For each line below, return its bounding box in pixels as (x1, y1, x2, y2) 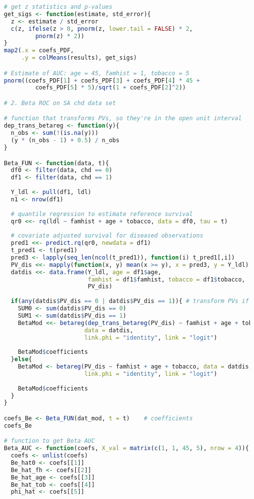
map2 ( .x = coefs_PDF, (4, 47, 74, 54)
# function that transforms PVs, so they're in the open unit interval (4, 115, 242, 122)
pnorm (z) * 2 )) (35, 32, 85, 40)
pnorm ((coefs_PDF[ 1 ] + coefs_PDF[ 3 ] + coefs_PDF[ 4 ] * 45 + (4, 77, 200, 84)
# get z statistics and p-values (4, 3, 112, 10)
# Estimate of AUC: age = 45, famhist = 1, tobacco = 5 (4, 69, 190, 77)
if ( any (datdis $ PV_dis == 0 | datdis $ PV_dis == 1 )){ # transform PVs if (11, 298, 249, 305)
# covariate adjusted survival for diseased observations (11, 232, 204, 239)
